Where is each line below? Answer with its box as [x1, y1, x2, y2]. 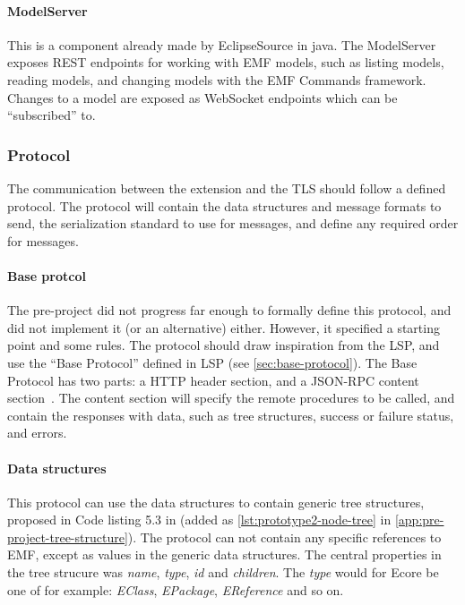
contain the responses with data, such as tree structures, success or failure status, [7, 405, 454, 424]
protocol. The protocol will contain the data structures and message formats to [7, 196, 442, 215]
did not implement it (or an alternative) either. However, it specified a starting [7, 318, 440, 337]
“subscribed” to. [7, 106, 96, 124]
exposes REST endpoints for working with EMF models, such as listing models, [7, 53, 444, 72]
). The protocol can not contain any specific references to [127, 527, 442, 546]
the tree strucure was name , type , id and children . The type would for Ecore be [7, 563, 439, 582]
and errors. [7, 423, 67, 442]
